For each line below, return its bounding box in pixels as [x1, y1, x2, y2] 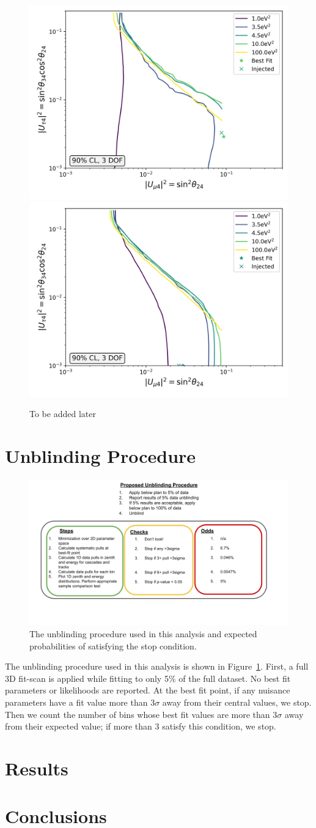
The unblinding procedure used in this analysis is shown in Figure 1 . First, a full [5, 660, 309, 673]
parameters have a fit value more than [5, 695, 148, 708]
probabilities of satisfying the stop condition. [29, 639, 197, 652]
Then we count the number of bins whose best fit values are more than [5, 708, 270, 720]
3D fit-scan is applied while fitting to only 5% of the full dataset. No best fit [5, 671, 291, 684]
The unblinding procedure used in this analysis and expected [29, 627, 257, 640]
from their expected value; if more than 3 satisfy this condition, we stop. [5, 720, 276, 733]
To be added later [29, 407, 96, 420]
